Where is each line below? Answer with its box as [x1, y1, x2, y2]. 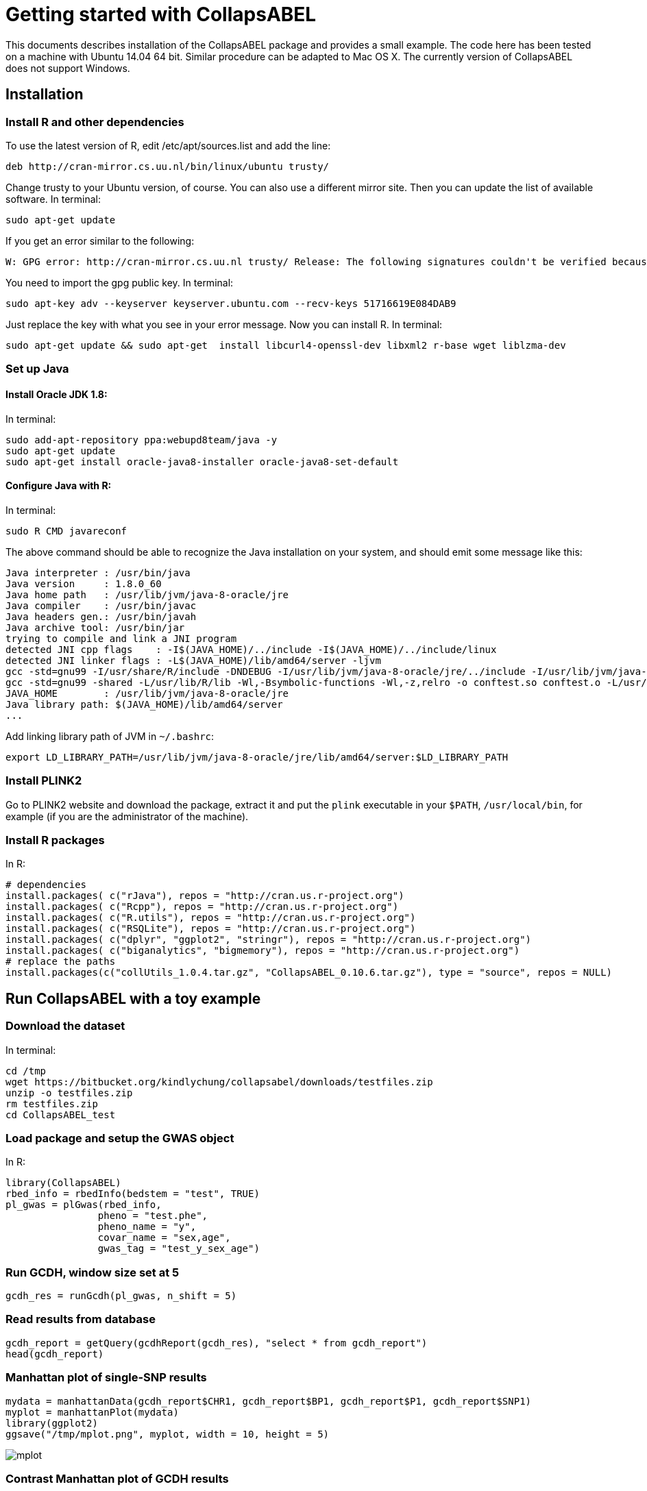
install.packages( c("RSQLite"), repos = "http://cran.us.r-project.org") [5, 923, 416, 935]
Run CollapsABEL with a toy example [5, 989, 261, 1007]
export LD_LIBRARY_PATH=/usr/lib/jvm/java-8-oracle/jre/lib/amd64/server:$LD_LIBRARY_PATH [5, 751, 509, 763]
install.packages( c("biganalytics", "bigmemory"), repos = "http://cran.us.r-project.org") [5, 945, 520, 957]
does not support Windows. [5, 62, 130, 74]
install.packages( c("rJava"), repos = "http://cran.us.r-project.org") [5, 890, 404, 902]
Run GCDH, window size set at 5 [5, 1265, 180, 1279]
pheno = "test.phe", [97, 1210, 208, 1222]
